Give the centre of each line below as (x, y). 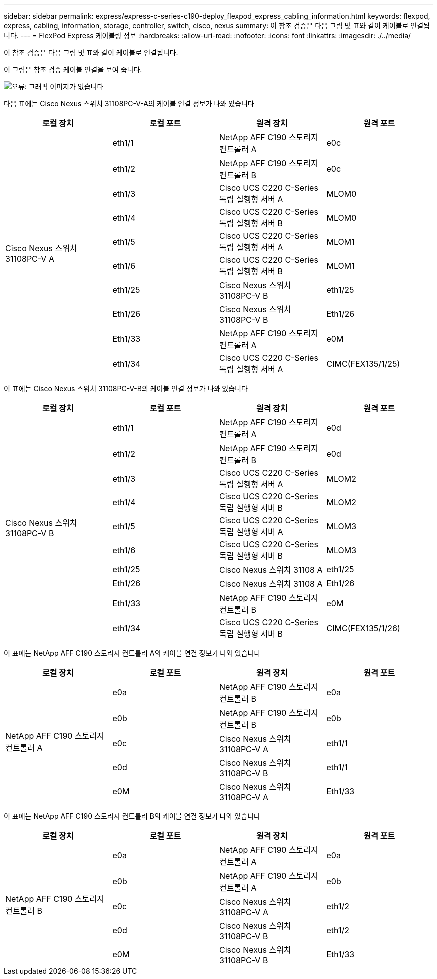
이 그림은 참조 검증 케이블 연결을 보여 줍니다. (73, 70)
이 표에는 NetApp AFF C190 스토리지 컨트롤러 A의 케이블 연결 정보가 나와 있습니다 (132, 653)
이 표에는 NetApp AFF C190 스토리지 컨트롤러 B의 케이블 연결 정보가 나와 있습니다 (132, 816)
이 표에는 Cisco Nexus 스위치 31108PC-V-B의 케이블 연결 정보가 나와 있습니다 (126, 388)
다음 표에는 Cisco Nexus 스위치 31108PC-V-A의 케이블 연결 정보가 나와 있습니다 (129, 104)
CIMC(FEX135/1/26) (363, 628)
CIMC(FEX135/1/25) (363, 364)
